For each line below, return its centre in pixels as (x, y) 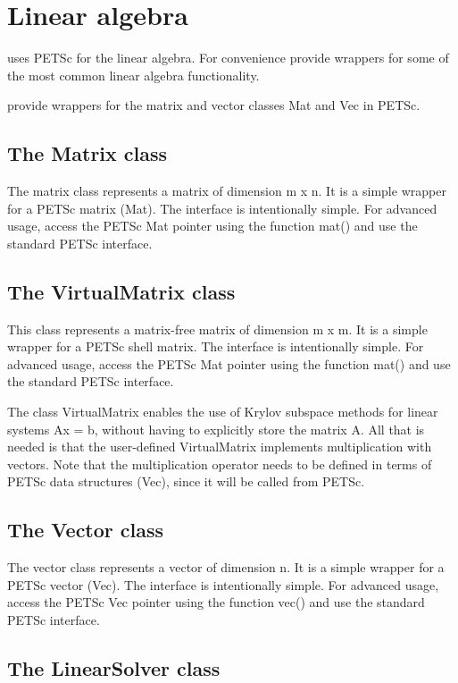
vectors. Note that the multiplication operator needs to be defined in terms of (220, 464)
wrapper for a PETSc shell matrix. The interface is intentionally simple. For (216, 346)
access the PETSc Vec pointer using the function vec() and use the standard (216, 602)
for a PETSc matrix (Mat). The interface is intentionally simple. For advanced (222, 208)
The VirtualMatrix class (121, 291)
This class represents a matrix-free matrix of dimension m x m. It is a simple (217, 329)
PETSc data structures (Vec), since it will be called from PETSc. (186, 481)
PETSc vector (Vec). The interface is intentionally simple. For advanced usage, (223, 584)
